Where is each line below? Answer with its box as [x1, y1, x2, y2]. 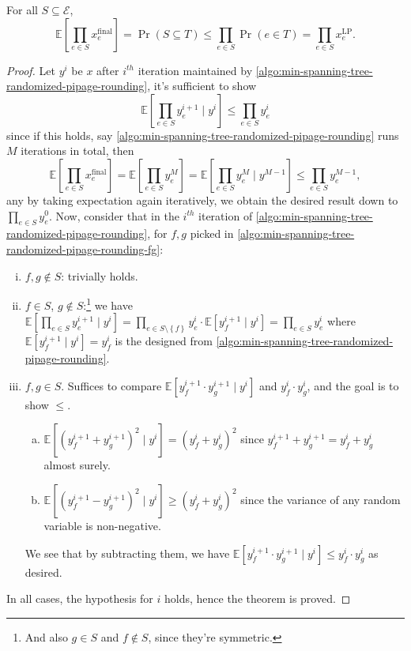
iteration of [198, 207, 253, 224]
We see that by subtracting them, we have [25, 544, 230, 561]
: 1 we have [83, 295, 133, 313]
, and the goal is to [307, 377, 399, 393]
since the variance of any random [240, 491, 401, 508]
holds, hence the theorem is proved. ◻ [164, 590, 351, 607]
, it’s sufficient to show [147, 77, 257, 94]
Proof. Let [6, 62, 55, 78]
